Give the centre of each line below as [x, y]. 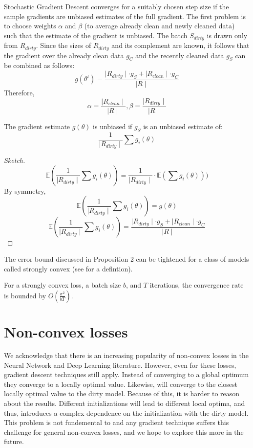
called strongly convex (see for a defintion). [68, 268]
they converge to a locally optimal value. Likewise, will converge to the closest [121, 384]
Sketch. [15, 160]
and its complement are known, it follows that [180, 45]
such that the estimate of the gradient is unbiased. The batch [96, 35]
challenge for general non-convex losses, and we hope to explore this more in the [124, 432]
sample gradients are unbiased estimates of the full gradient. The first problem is [125, 16]
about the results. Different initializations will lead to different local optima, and [125, 403]
